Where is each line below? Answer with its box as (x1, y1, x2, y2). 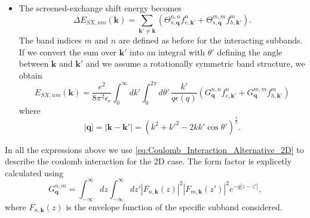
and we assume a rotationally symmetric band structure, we (85, 57, 305, 70)
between (19, 57, 49, 70)
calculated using (5, 166, 64, 179)
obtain (19, 68, 42, 81)
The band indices (19, 33, 82, 46)
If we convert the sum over (19, 45, 116, 58)
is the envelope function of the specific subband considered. (66, 200, 283, 213)
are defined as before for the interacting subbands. (118, 33, 303, 46)
